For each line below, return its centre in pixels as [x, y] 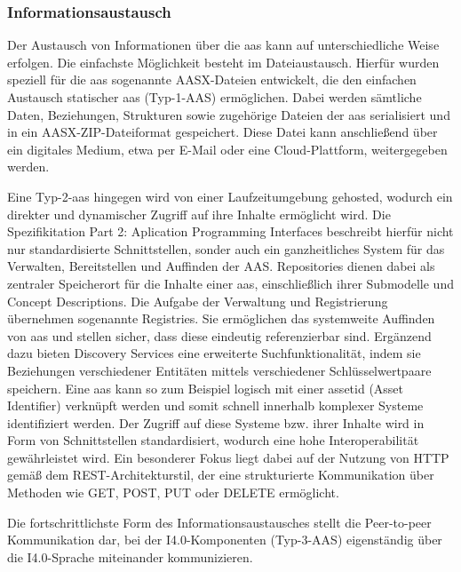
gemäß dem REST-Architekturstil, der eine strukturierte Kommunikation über [221, 475]
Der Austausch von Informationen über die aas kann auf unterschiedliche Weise [223, 45]
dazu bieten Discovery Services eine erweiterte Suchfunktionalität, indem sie [214, 353]
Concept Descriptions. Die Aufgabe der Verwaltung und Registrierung [198, 301]
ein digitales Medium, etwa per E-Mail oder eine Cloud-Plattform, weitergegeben [227, 149]
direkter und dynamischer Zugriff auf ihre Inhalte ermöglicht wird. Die [199, 214]
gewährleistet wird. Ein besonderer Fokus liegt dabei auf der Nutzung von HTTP [228, 457]
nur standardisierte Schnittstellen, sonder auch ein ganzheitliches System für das [226, 248]
